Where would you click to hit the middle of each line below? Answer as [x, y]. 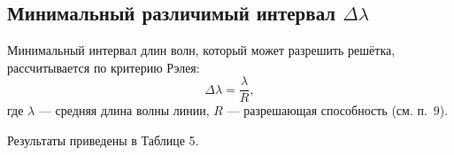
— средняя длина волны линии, [124, 110]
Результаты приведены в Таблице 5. [103, 140]
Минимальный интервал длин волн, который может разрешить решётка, [201, 50]
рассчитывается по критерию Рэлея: [104, 67]
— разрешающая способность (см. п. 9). [338, 110]
